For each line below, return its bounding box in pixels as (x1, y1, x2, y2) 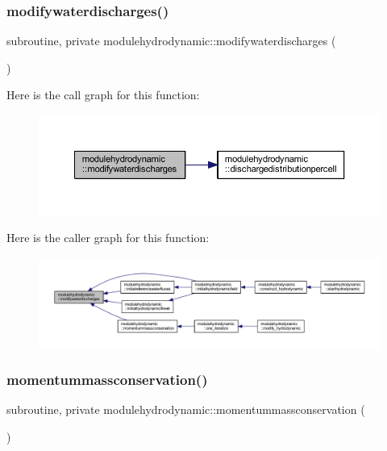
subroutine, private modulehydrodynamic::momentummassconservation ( (6, 401, 365, 418)
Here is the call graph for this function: (6, 86, 200, 103)
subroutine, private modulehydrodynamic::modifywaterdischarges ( (6, 32, 336, 49)
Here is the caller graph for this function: (6, 229, 210, 246)
